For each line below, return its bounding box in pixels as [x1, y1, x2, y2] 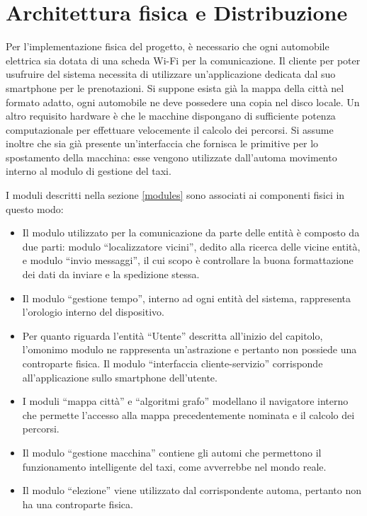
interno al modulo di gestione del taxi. [6, 164, 171, 178]
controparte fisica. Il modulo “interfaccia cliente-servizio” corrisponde [22, 356, 323, 370]
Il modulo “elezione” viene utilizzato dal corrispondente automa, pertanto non [22, 483, 361, 498]
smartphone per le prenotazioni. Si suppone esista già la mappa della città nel [6, 80, 344, 95]
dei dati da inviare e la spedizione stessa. [22, 267, 200, 282]
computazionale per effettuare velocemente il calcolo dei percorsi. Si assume [6, 122, 334, 137]
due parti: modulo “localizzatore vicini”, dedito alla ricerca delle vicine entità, [22, 239, 361, 253]
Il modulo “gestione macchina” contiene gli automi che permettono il [22, 445, 322, 459]
